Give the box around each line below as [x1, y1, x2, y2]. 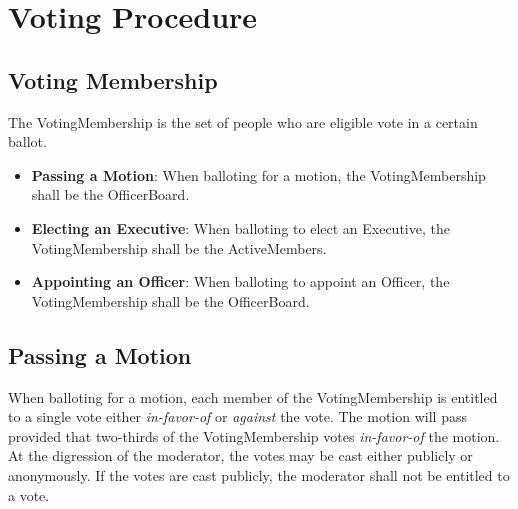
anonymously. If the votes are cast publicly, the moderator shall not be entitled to [8, 464, 510, 485]
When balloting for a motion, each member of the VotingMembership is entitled [8, 386, 498, 407]
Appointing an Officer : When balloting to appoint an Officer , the [31, 271, 450, 292]
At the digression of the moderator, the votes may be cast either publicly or [8, 445, 473, 466]
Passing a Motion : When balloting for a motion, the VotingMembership [31, 164, 486, 185]
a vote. [8, 484, 50, 505]
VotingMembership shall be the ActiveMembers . [31, 237, 327, 258]
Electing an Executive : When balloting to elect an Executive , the [31, 217, 450, 238]
